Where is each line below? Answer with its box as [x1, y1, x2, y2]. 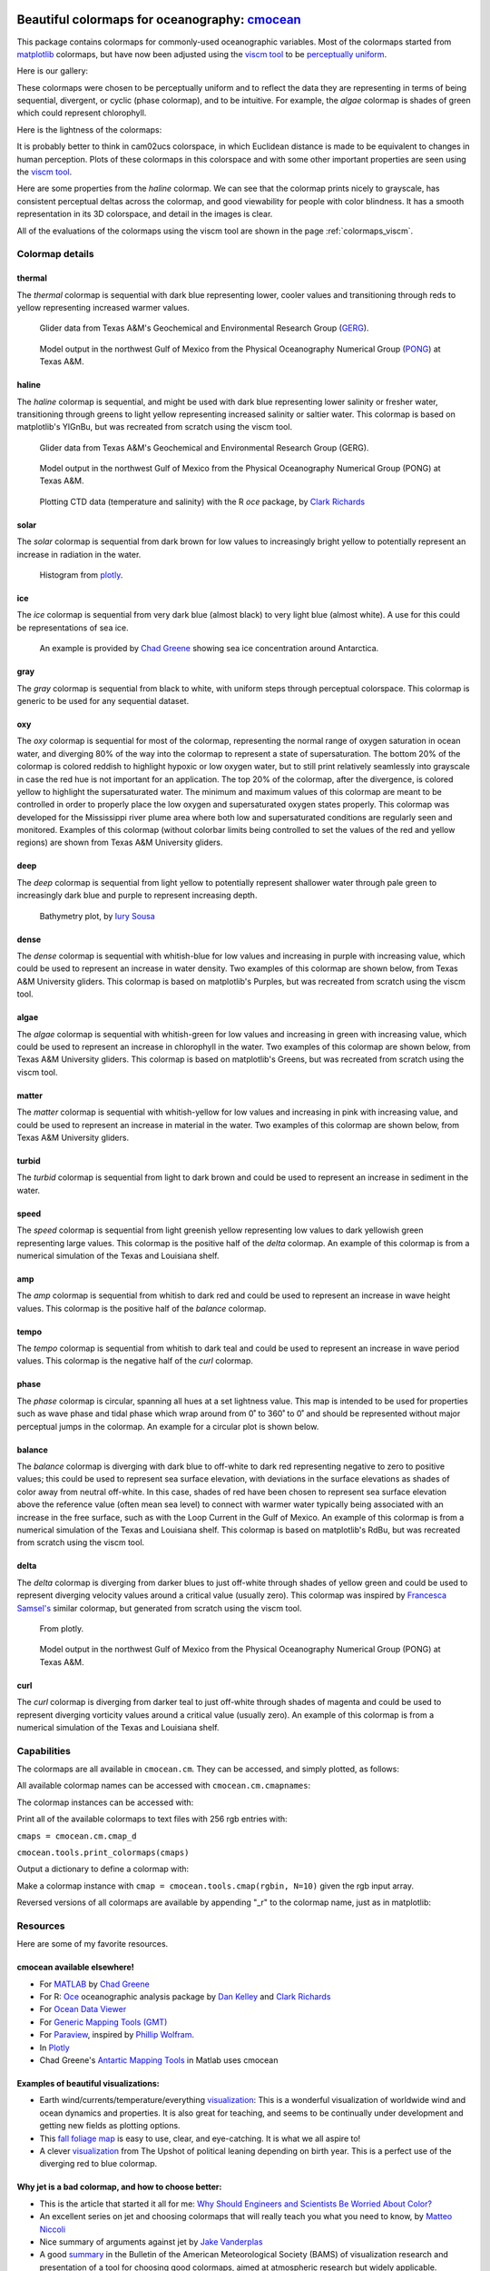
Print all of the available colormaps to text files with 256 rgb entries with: [16, 1813, 288, 1825]
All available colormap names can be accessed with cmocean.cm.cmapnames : [16, 1780, 311, 1791]
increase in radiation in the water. [16, 549, 142, 560]
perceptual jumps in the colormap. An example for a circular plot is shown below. [16, 1421, 319, 1432]
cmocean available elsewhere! [16, 1962, 135, 1973]
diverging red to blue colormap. [39, 2158, 158, 2169]
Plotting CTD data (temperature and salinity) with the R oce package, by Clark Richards [39, 496, 366, 507]
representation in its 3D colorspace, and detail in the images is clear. [16, 209, 273, 220]
